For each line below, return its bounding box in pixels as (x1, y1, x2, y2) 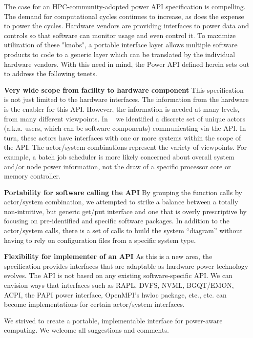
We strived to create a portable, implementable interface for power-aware (4, 315, 223, 325)
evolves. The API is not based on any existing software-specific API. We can (4, 270, 232, 280)
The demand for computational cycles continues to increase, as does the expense (4, 11, 244, 21)
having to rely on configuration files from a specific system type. (4, 235, 196, 245)
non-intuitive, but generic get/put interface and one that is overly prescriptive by (4, 206, 247, 216)
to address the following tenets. (4, 68, 97, 79)
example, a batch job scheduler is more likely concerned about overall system (4, 151, 234, 161)
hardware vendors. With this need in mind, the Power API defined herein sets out (4, 59, 250, 69)
